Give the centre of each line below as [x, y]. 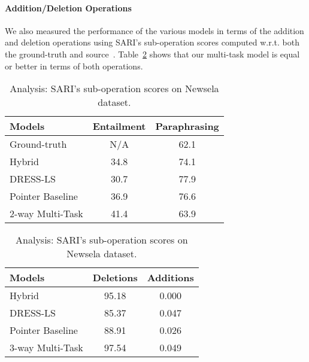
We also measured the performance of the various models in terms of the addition [154, 30]
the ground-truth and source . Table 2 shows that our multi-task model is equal [152, 54]
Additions [170, 278]
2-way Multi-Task [46, 214]
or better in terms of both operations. [74, 66]
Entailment [119, 126]
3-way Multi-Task [46, 348]
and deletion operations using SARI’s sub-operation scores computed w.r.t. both [152, 42]
